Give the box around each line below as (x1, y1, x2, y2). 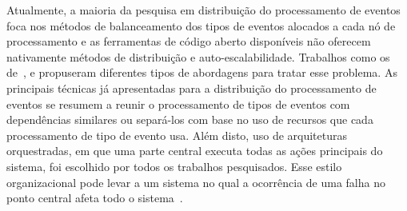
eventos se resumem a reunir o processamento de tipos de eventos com (6, 95, 350, 112)
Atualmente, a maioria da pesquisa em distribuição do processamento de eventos (6, 2, 401, 18)
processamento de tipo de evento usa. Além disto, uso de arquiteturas (6, 126, 347, 143)
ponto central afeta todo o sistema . (6, 189, 183, 206)
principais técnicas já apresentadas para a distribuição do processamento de (6, 79, 377, 96)
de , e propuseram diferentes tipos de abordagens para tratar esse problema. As (6, 64, 397, 81)
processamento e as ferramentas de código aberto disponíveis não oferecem (6, 33, 371, 50)
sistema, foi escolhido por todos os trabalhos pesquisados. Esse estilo (6, 157, 342, 174)
